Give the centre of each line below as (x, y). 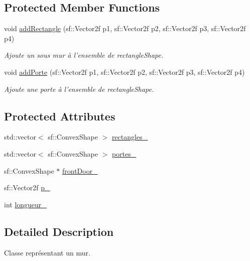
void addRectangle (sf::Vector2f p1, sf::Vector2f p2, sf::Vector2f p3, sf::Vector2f (125, 28)
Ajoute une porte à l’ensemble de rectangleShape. (79, 89)
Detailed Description (59, 231)
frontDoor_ (80, 170)
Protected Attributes (60, 116)
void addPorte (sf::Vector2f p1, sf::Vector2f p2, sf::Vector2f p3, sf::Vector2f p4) (124, 72)
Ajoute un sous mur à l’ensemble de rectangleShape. (84, 55)
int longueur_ (25, 204)
